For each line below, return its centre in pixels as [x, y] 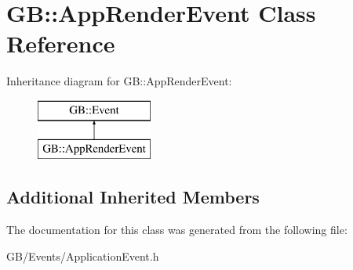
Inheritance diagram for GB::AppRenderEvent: [119, 81]
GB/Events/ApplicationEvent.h [83, 256]
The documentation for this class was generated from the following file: [177, 230]
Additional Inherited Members [133, 197]
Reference [61, 43]
